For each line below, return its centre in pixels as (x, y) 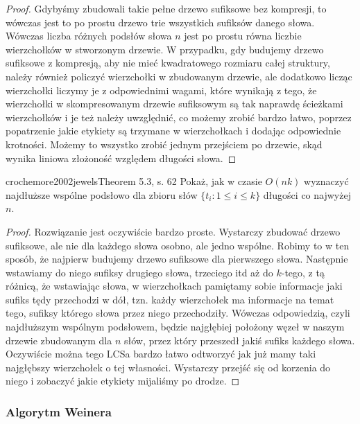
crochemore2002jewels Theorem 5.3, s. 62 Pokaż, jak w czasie (134, 181)
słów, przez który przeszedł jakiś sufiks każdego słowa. (239, 340)
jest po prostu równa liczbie (243, 36)
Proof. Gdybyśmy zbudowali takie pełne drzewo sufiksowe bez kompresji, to (166, 8)
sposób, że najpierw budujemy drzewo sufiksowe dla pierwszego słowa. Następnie (177, 259)
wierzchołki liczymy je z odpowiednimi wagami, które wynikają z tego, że (161, 90)
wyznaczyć (326, 181)
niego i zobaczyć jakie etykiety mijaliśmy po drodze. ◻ (123, 381)
